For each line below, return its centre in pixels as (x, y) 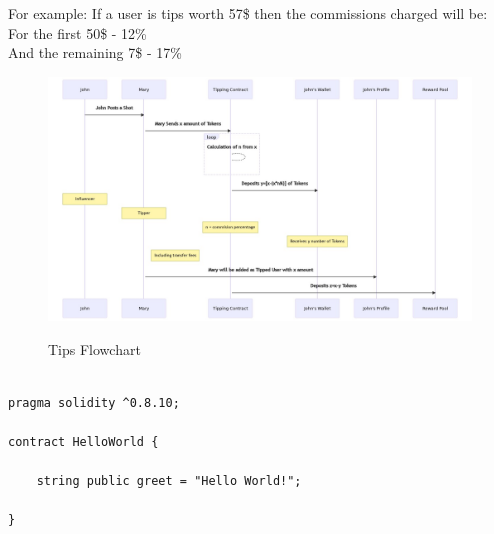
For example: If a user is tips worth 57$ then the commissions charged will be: (248, 13)
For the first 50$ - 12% (77, 32)
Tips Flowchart (94, 348)
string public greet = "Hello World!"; (169, 481)
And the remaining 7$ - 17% (95, 52)
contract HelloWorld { (83, 442)
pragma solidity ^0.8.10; (94, 402)
